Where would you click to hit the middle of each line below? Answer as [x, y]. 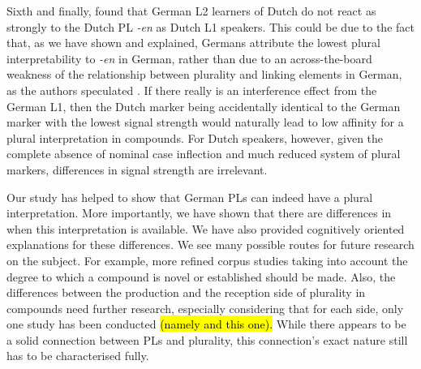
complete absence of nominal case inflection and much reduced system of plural [204, 154]
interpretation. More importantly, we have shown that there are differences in [199, 213]
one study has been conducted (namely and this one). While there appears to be [206, 324]
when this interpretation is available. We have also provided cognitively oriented [206, 228]
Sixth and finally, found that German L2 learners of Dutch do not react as [191, 11]
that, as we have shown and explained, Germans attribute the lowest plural [193, 43]
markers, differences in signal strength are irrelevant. [137, 169]
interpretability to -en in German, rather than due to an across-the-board [189, 58]
